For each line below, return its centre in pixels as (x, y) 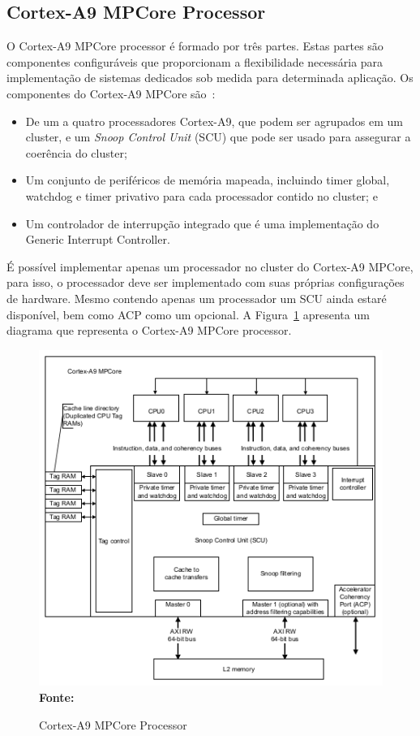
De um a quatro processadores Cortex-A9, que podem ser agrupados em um (214, 121)
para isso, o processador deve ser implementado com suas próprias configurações (206, 282)
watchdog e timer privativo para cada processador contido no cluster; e (201, 195)
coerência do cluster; (76, 152)
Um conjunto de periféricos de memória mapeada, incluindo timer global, (208, 180)
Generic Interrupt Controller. (98, 239)
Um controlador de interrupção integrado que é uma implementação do (202, 223)
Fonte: (57, 697)
